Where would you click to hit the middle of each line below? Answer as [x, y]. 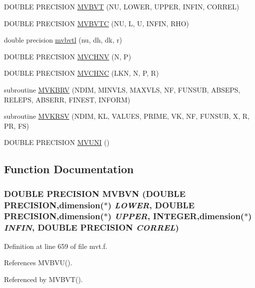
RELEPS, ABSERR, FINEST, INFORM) [67, 99]
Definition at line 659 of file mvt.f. [56, 246]
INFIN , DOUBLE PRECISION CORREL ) [92, 227]
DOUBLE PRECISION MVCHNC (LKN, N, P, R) [82, 73]
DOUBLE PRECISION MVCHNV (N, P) [68, 56]
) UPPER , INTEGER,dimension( [176, 216]
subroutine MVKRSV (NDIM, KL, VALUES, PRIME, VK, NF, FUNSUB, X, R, [127, 116]
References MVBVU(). [38, 263]
